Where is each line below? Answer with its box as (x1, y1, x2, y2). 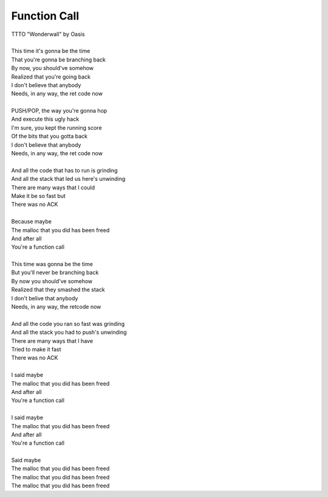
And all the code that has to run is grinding (11, 166, 118, 174)
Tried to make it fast (11, 346, 61, 353)
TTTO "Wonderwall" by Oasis (11, 30, 85, 38)
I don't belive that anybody (11, 294, 78, 301)
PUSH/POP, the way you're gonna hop (11, 107, 108, 115)
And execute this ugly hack (11, 116, 80, 123)
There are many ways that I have (11, 337, 94, 344)
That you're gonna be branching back (11, 55, 106, 63)
